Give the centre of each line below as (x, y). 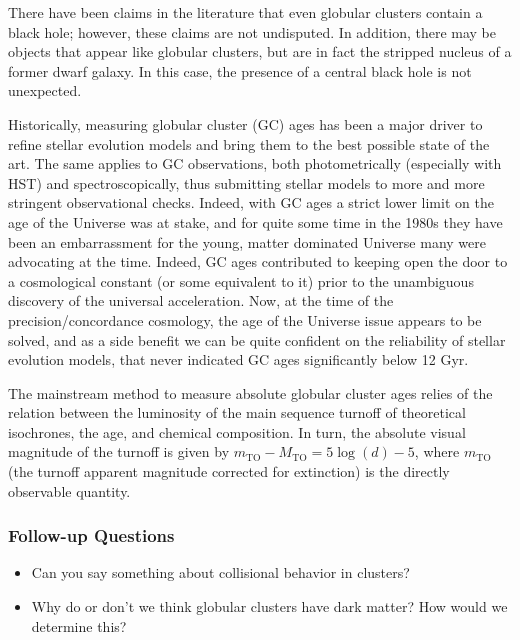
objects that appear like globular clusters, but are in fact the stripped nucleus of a (260, 51)
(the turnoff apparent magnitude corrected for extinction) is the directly (229, 471)
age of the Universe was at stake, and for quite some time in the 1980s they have (255, 221)
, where (437, 451)
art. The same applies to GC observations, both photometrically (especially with (255, 163)
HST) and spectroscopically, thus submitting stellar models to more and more (246, 182)
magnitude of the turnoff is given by (119, 451)
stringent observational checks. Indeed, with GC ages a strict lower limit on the (251, 202)
